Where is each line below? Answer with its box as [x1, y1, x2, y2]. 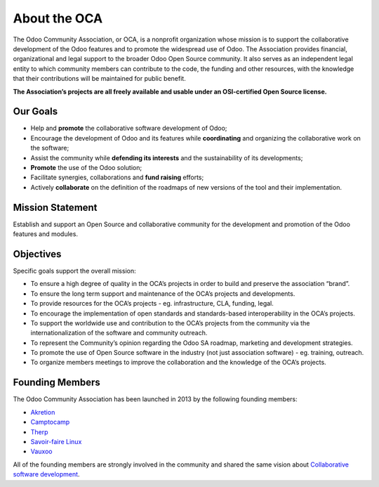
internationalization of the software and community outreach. [30, 329, 208, 337]
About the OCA [13, 11, 103, 26]
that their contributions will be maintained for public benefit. [13, 74, 186, 83]
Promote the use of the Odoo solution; [30, 163, 142, 171]
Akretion [30, 408, 55, 416]
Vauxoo [30, 447, 53, 456]
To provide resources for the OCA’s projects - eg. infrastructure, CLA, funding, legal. [30, 299, 274, 308]
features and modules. [13, 230, 79, 238]
